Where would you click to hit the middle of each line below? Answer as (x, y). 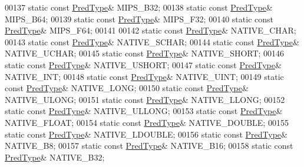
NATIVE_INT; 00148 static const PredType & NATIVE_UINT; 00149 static (144, 76)
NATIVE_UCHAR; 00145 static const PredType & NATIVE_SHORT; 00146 (145, 53)
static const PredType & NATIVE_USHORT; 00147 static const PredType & (143, 64)
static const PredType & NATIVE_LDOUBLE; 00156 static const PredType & (146, 134)
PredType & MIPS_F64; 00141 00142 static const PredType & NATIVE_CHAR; (151, 30)
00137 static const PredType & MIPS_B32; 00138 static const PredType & (139, 7)
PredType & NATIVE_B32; (55, 157)
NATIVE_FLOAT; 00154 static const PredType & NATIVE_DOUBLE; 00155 (147, 122)
